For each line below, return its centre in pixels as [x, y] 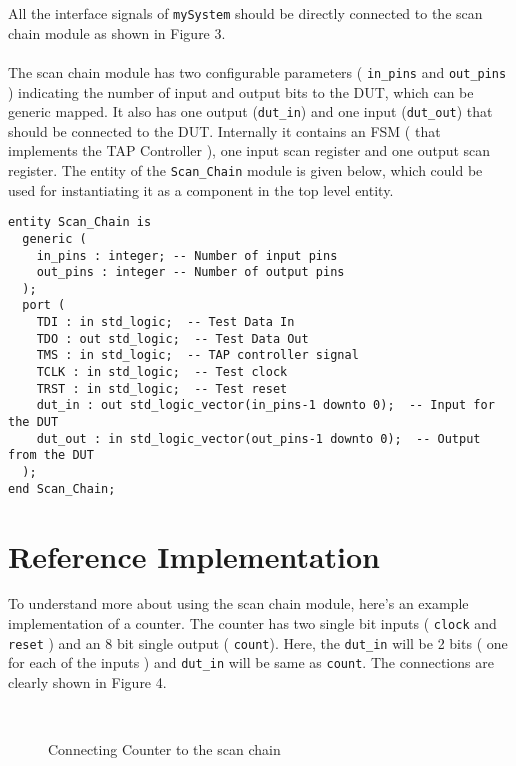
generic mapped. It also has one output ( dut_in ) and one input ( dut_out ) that [250, 111]
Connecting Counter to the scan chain [164, 749]
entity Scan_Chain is [80, 222]
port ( [44, 305]
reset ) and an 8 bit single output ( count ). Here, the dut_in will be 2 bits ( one [258, 642]
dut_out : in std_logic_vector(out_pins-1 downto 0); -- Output [258, 438]
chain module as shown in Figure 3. [117, 32]
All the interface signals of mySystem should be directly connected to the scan [245, 13]
